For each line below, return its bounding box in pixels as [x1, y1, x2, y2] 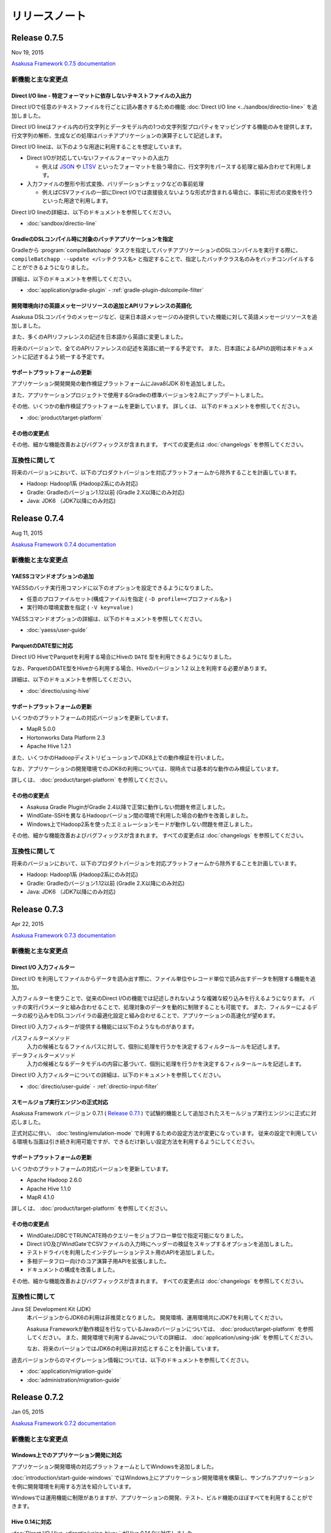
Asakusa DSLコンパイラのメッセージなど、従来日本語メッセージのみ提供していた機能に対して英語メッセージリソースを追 [11, 313, 318, 321]
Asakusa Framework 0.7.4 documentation [11, 540, 116, 548]
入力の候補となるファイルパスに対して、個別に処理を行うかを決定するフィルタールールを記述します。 [26, 1043, 283, 1050]
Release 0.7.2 [11, 1392, 64, 1402]
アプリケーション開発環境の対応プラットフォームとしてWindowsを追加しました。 [11, 1462, 217, 1470]
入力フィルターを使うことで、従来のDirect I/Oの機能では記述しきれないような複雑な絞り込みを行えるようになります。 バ [11, 995, 315, 1002]
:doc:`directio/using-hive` [26, 687, 91, 694]
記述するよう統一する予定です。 [27, 353, 108, 360]
